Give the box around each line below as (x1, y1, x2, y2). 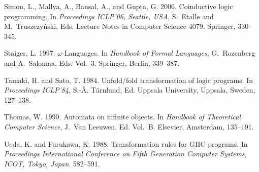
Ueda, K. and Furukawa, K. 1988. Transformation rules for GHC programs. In (4, 138, 248, 149)
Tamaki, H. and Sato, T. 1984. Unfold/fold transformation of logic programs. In (4, 74, 253, 85)
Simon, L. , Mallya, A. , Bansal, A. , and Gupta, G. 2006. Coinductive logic (4, 1, 233, 11)
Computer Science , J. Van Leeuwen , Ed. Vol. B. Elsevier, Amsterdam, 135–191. (4, 121, 254, 132)
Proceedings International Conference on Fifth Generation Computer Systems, (4, 148, 247, 159)
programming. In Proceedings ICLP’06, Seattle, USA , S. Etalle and (4, 11, 214, 21)
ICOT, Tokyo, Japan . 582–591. (4, 158, 100, 168)
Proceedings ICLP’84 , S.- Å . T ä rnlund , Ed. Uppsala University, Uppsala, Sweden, (4, 84, 255, 95)
